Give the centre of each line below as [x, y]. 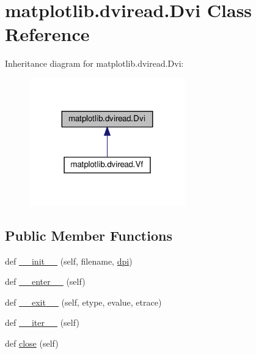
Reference [47, 34]
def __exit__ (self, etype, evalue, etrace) [83, 302]
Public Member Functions [89, 235]
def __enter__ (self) [45, 281]
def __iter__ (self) [42, 322]
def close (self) [32, 343]
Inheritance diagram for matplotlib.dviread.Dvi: [94, 63]
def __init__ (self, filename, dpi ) [69, 261]
